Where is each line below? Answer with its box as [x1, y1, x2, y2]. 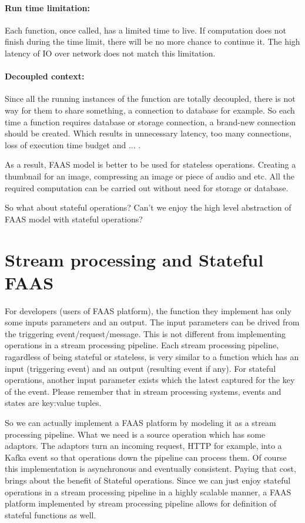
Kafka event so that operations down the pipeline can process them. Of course [5, 451, 287, 463]
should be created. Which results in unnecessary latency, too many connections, [5, 127, 291, 139]
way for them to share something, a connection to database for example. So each [5, 104, 295, 116]
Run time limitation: [5, 1, 90, 14]
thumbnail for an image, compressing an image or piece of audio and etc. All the [5, 169, 294, 182]
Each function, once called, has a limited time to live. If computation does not [5, 24, 287, 36]
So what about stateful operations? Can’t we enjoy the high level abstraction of [5, 201, 291, 214]
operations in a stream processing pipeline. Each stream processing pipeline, [5, 339, 279, 351]
